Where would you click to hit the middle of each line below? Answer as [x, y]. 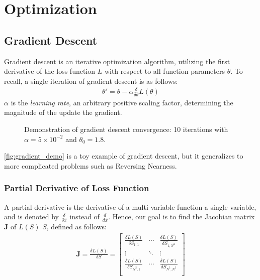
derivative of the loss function [50, 71]
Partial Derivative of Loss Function [77, 188]
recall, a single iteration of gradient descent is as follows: [91, 81]
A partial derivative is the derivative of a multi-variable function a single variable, [130, 206]
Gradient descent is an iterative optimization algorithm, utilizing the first [117, 61]
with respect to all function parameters [164, 71]
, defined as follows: [76, 226]
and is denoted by [31, 217]
